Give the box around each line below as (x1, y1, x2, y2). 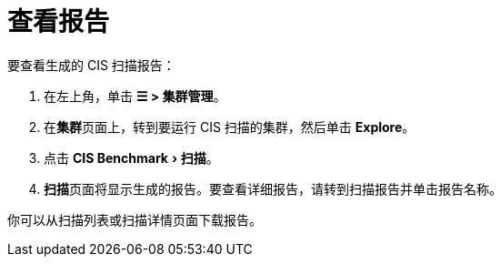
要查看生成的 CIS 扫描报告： (7, 56, 175, 73)
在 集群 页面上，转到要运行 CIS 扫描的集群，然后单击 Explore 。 (44, 118, 416, 135)
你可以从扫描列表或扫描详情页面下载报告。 (7, 211, 262, 228)
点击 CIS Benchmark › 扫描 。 (44, 149, 219, 166)
